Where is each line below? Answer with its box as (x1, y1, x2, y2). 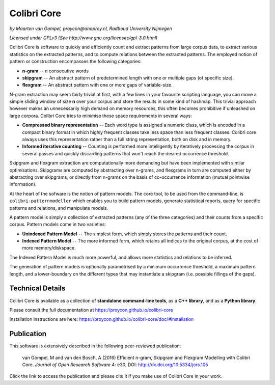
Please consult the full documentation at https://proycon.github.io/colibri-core (9, 307, 173, 313)
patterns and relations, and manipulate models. (9, 205, 108, 211)
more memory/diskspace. (22, 245, 76, 251)
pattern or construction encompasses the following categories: (9, 59, 142, 65)
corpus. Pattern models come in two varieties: (9, 222, 106, 228)
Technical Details (9, 284, 66, 293)
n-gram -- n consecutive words (22, 68, 89, 74)
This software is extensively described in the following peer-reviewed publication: (9, 343, 181, 349)
